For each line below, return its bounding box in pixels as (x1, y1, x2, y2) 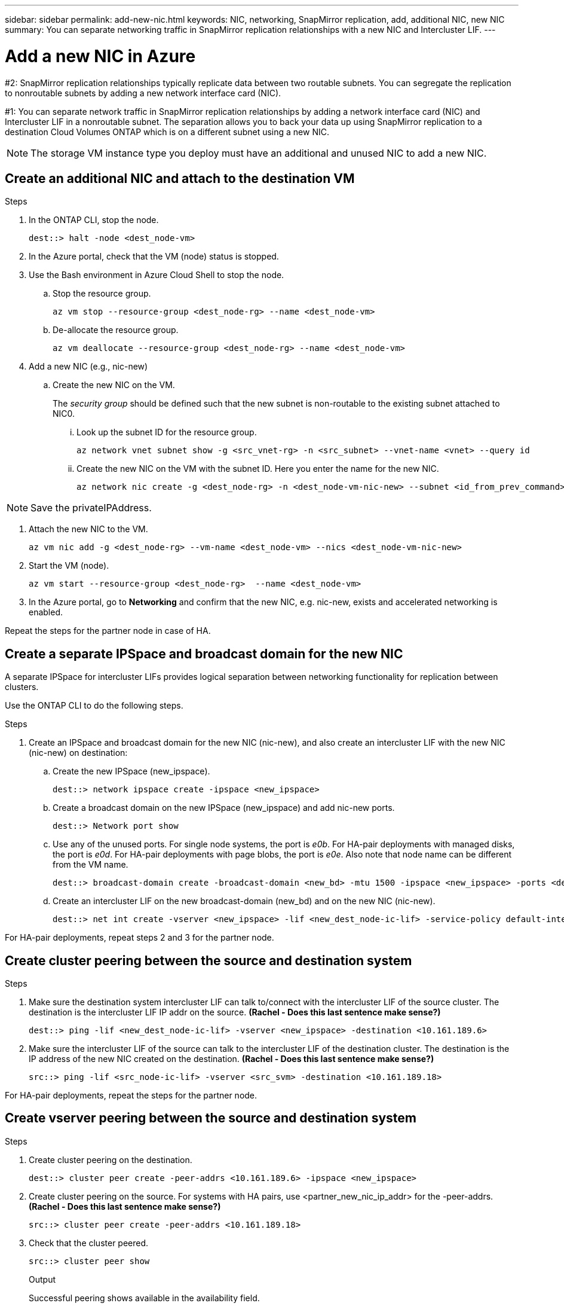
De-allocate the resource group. (53, 325, 179, 335)
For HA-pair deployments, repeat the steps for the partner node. (5, 1090, 258, 1101)
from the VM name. (53, 859, 128, 870)
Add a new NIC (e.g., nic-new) (29, 361, 148, 372)
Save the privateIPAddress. (30, 502, 152, 514)
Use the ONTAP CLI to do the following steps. (5, 700, 183, 711)
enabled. (29, 607, 63, 618)
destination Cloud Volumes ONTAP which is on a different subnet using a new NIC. (5, 126, 329, 137)
